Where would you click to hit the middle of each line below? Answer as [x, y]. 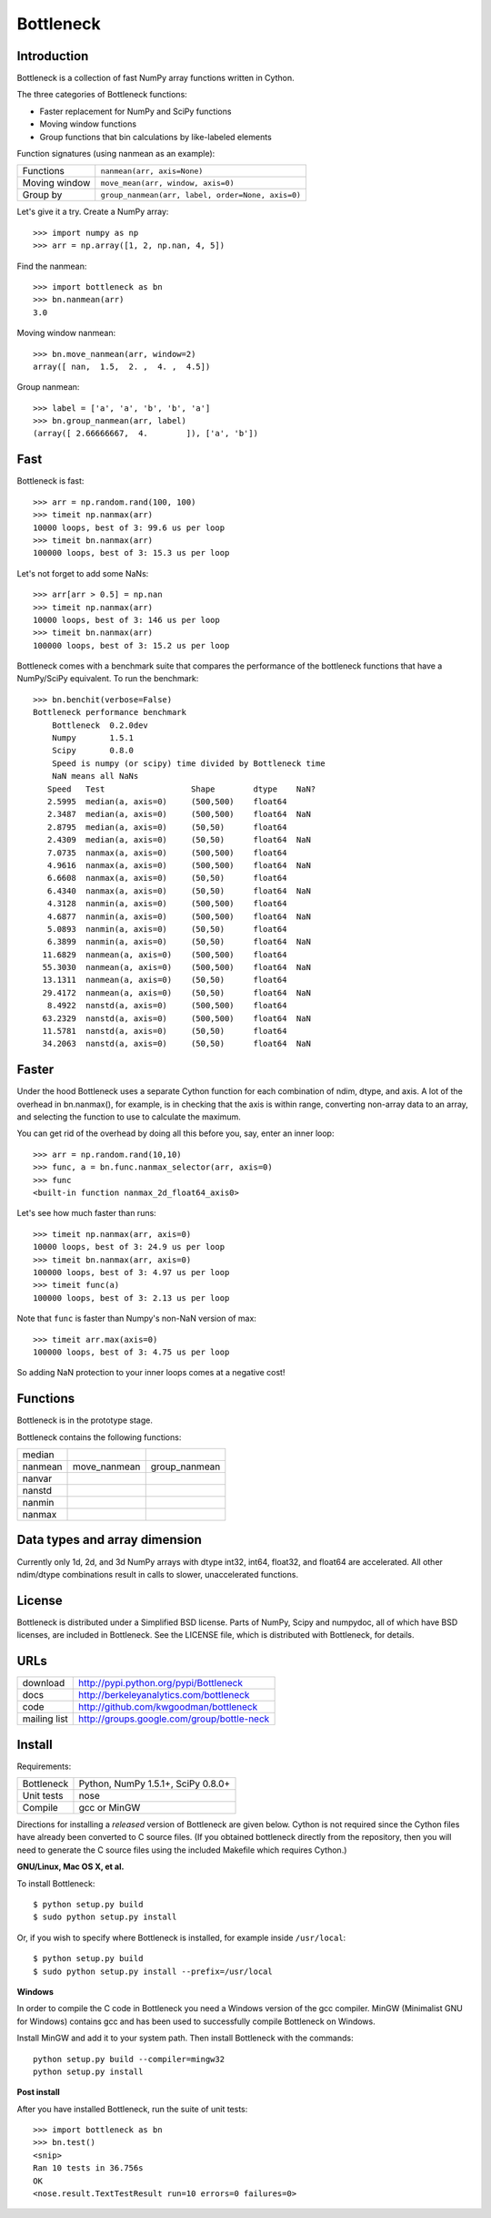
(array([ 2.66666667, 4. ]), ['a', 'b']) [146, 434]
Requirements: [44, 1766]
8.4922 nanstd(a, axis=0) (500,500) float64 [167, 1006]
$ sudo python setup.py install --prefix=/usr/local [153, 1971]
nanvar [37, 1478]
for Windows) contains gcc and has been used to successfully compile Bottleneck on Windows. [196, 2021]
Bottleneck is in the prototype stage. [85, 1420]
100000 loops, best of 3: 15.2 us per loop [131, 645]
